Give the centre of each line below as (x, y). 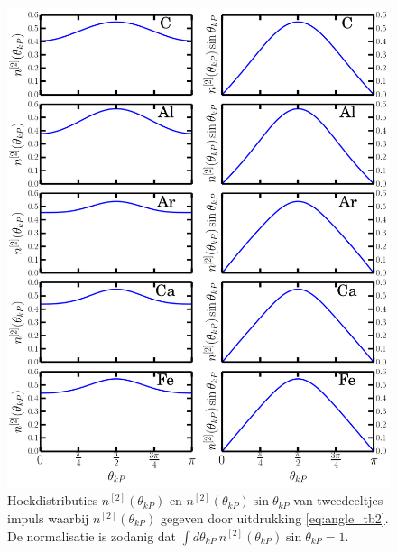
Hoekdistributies (53, 500)
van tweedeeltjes (338, 500)
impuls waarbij (48, 517)
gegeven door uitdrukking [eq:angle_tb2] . (275, 517)
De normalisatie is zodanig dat (92, 535)
